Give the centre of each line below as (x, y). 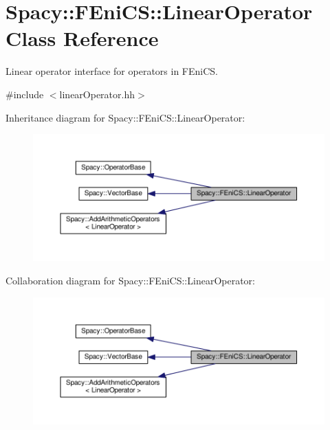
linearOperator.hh (97, 94)
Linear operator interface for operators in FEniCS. (112, 71)
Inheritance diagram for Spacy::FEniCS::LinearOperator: (125, 117)
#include (25, 94)
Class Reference (82, 38)
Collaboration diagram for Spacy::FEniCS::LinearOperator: (130, 281)
